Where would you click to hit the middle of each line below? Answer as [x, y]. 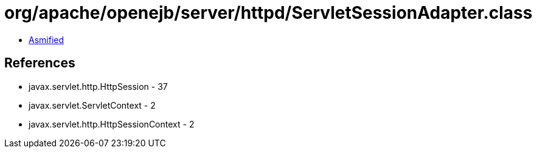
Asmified [47, 39]
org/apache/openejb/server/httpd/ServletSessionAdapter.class [268, 13]
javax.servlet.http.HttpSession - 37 [98, 86]
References [40, 63]
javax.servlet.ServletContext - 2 [92, 105]
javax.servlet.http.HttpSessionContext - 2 [112, 124]
